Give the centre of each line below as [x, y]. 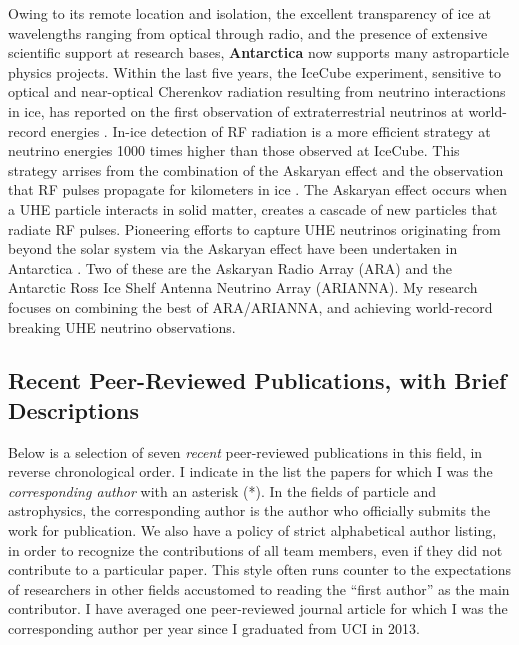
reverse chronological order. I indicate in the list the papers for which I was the [250, 471]
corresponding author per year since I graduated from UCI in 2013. [214, 628]
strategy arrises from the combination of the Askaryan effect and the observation [256, 169]
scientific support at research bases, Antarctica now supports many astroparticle [258, 52]
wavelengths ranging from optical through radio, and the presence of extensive [248, 32]
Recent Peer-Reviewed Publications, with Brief [257, 380]
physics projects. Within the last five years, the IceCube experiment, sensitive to [254, 71]
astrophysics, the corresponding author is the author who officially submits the [249, 510]
